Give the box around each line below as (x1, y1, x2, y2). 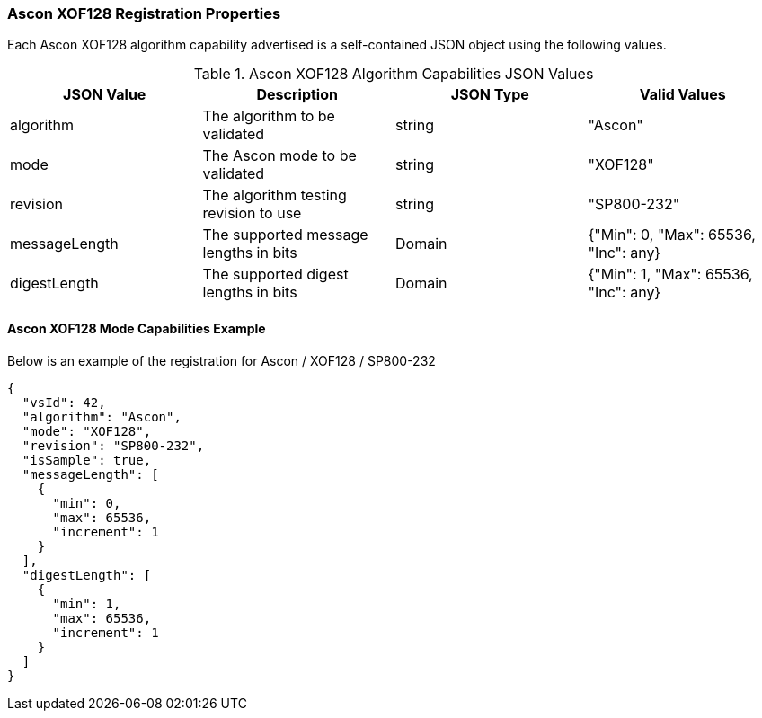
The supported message (202, 226, 368, 244)
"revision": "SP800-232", (22, 438, 205, 453)
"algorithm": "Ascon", (22, 409, 182, 424)
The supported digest (202, 265, 349, 284)
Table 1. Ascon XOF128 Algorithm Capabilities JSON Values (193, 65, 594, 84)
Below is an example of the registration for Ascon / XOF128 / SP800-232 (7, 352, 436, 368)
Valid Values (639, 85, 726, 104)
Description (256, 85, 338, 104)
